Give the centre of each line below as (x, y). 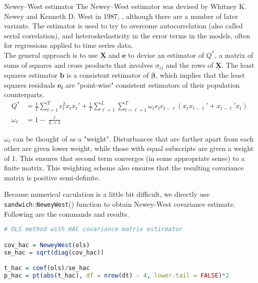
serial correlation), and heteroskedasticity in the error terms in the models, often (127, 35)
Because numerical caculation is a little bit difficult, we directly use (107, 194)
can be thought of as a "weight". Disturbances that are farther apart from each (133, 138)
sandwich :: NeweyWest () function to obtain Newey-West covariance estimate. (120, 204)
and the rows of (190, 65)
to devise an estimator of (166, 55)
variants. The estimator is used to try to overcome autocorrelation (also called (124, 26)
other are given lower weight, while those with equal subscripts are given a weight (129, 148)
